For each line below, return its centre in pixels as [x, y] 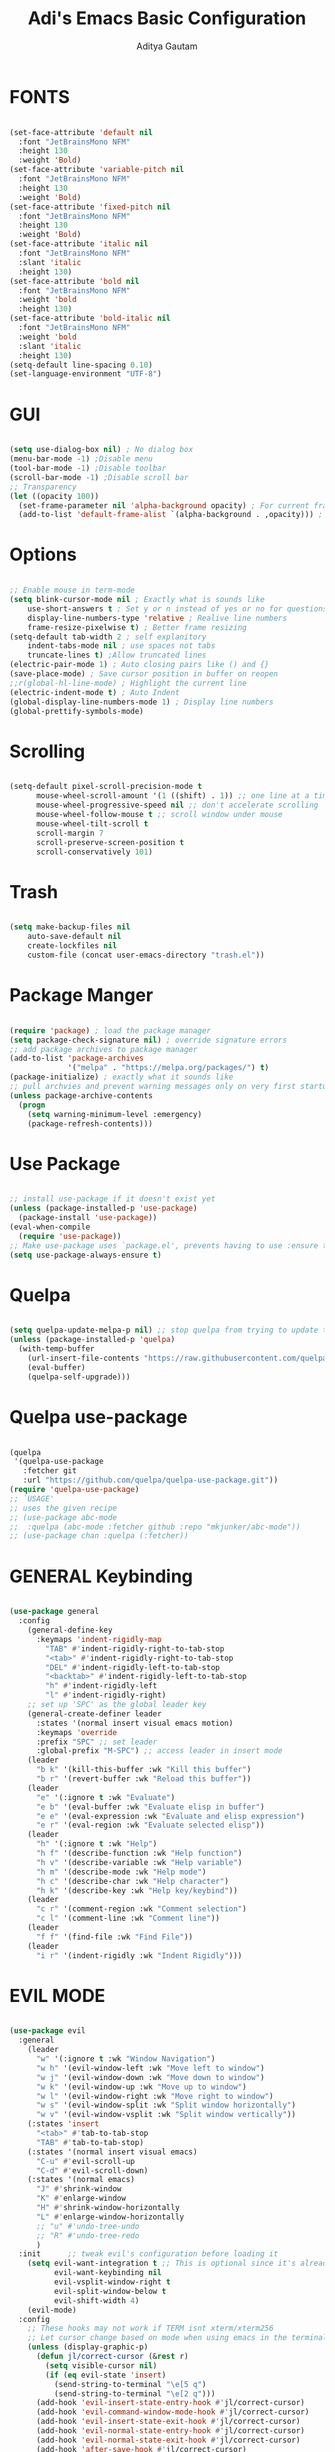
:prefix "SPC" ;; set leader [96, 1742]
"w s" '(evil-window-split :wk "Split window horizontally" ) [166, 2105]
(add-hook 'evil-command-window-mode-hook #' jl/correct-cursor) [172, 2412]
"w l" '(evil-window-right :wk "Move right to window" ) [154, 2096]
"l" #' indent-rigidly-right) [106, 1695]
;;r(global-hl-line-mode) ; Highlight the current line [128, 683]
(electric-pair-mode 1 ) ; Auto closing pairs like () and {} [139, 665]
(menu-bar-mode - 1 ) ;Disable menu [81, 459]
